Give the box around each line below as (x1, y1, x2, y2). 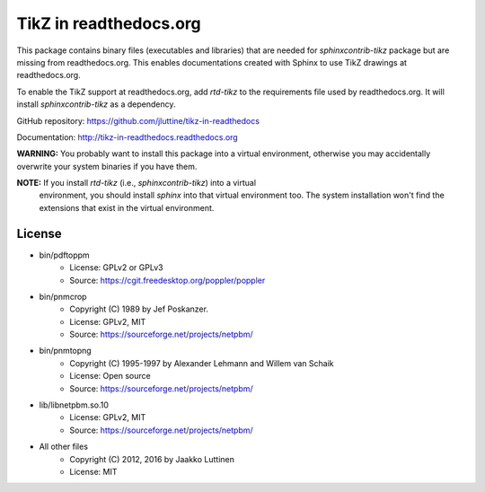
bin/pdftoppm (39, 250, 90, 260)
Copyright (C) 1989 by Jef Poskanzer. (69, 303, 208, 314)
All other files (39, 441, 89, 452)
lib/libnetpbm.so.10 (39, 400, 110, 410)
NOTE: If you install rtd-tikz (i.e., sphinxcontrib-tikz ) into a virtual (16, 178, 256, 189)
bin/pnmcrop (39, 291, 87, 302)
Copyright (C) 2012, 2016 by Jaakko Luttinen (69, 453, 235, 464)
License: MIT (69, 467, 118, 477)
